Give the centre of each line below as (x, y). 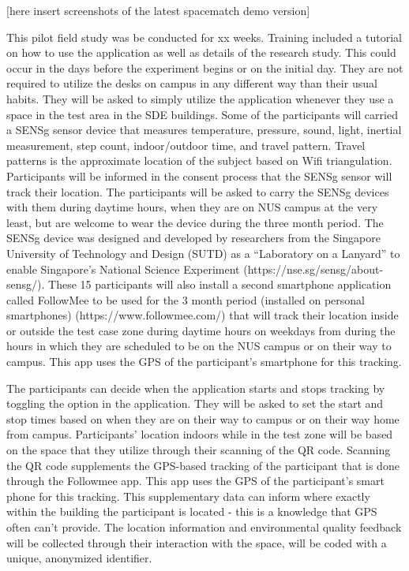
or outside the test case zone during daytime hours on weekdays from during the (201, 330)
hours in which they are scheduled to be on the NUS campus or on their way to (199, 346)
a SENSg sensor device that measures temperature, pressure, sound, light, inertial (204, 130)
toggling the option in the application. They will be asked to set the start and (195, 403)
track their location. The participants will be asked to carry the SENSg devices (198, 191)
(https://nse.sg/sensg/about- (313, 269)
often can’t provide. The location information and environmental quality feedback (204, 527)
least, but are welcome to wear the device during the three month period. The (195, 222)
